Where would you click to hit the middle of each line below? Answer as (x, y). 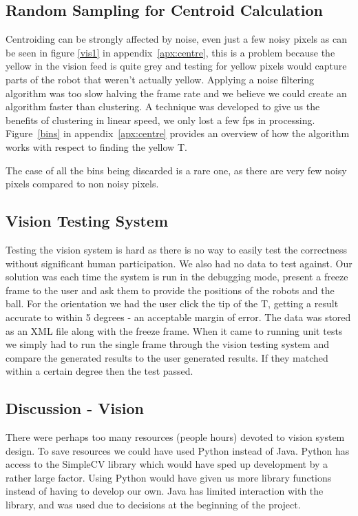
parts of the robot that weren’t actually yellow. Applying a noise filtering (160, 79)
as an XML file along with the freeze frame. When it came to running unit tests (174, 330)
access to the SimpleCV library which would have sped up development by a (167, 464)
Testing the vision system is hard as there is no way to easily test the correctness (176, 249)
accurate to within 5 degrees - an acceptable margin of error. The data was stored (178, 317)
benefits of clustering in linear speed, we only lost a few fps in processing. (160, 120)
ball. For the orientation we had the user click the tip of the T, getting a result (172, 303)
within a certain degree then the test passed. (99, 371)
